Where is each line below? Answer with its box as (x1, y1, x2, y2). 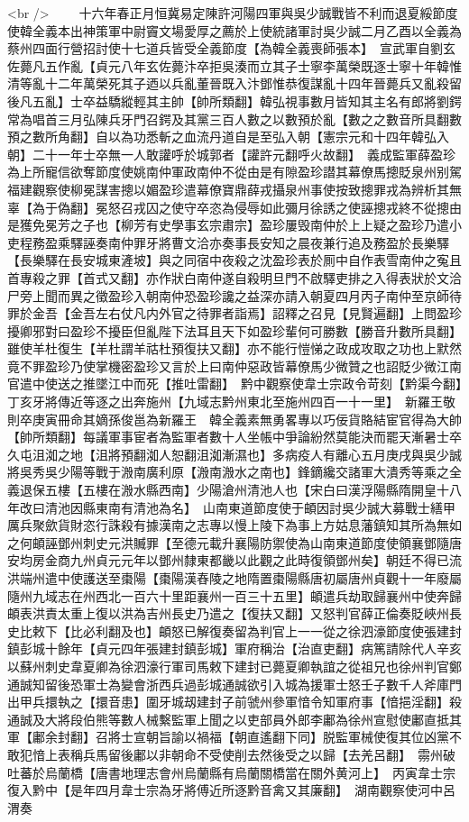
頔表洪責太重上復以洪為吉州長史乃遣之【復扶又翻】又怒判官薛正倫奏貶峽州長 (7, 604, 462, 623)
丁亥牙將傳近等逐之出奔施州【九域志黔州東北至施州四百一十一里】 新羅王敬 (7, 392, 455, 411)
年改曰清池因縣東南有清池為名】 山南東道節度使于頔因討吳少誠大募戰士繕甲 (7, 498, 455, 516)
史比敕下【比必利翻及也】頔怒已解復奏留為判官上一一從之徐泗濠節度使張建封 (7, 621, 462, 640)
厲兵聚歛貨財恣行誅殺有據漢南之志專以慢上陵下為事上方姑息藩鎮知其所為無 (7, 516, 449, 534)
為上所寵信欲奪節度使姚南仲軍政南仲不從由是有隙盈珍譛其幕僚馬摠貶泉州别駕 (7, 162, 462, 181)
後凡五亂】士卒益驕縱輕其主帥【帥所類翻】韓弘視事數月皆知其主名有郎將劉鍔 (7, 91, 462, 110)
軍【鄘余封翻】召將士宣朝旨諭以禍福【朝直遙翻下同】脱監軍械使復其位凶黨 (7, 727, 449, 746)
